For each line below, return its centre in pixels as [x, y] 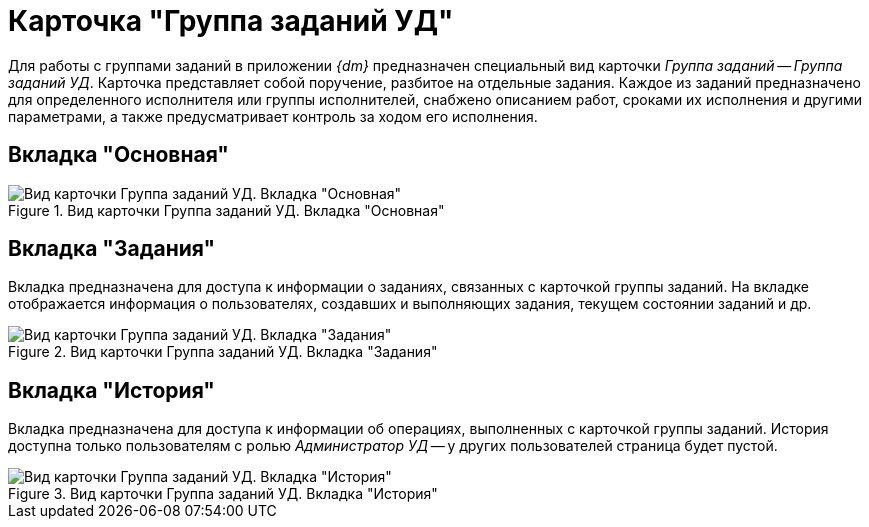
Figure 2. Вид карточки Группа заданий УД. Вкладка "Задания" [223, 352]
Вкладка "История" [111, 390]
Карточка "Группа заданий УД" [231, 21]
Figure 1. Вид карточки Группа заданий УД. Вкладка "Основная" [226, 210]
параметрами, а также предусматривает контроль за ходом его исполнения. [273, 116]
